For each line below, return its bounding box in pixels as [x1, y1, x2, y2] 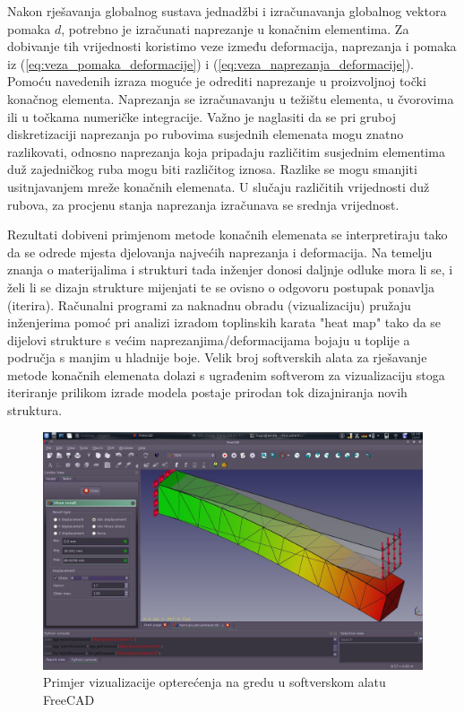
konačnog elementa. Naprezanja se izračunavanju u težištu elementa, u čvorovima [7, 89, 454, 108]
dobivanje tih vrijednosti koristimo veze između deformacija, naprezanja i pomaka [7, 37, 457, 56]
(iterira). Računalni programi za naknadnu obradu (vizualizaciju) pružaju [7, 295, 411, 314]
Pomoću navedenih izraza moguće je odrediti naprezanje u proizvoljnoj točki [7, 72, 426, 91]
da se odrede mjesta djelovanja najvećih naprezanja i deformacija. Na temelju [7, 242, 433, 261]
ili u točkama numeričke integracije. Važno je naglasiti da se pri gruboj [7, 107, 396, 126]
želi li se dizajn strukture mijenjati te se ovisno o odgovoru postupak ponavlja [7, 277, 434, 296]
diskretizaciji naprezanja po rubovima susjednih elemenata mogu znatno [7, 125, 404, 143]
